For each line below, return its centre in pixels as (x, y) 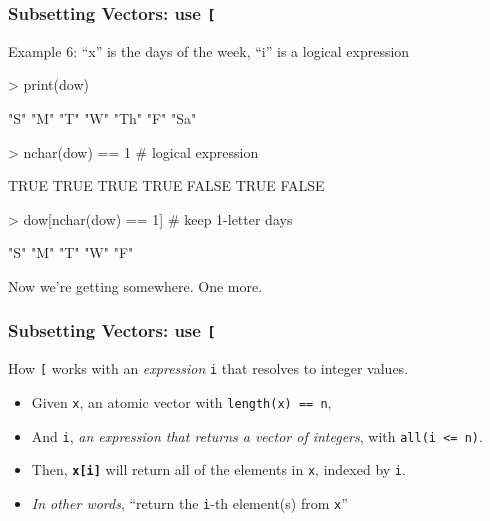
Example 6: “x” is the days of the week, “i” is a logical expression (209, 50)
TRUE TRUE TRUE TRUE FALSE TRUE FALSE (166, 185)
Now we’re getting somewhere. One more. (135, 285)
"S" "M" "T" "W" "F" (71, 252)
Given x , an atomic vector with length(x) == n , (181, 401)
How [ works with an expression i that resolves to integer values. (208, 368)
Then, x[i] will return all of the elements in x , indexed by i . (218, 469)
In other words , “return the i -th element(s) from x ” (189, 502)
